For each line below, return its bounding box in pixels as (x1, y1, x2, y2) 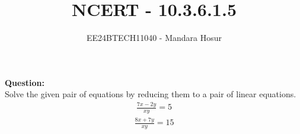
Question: (5, 76, 44, 88)
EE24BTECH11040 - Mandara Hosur (86, 31, 222, 44)
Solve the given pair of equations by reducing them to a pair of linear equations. (5, 88, 296, 100)
